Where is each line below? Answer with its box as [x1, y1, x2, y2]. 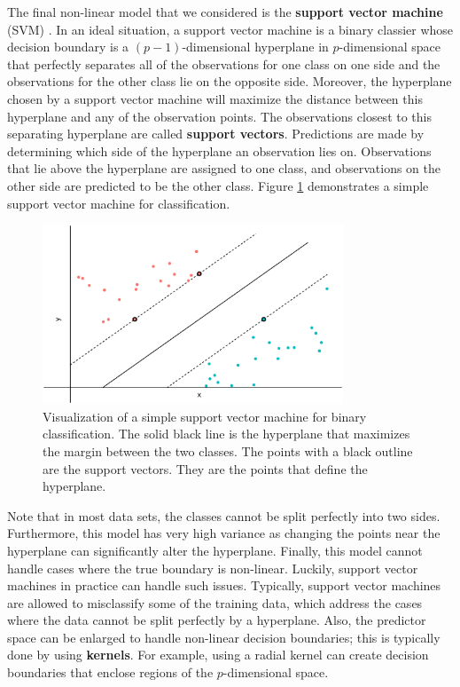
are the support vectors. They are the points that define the [43, 459, 368, 478]
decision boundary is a [7, 37, 129, 56]
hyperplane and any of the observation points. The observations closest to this [7, 107, 432, 125]
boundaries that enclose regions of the [7, 663, 214, 682]
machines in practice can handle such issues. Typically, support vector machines [7, 576, 441, 595]
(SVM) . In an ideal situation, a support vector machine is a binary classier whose [7, 20, 454, 38]
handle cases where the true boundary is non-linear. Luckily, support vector [7, 558, 418, 577]
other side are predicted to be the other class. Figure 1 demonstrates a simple [7, 176, 429, 194]
